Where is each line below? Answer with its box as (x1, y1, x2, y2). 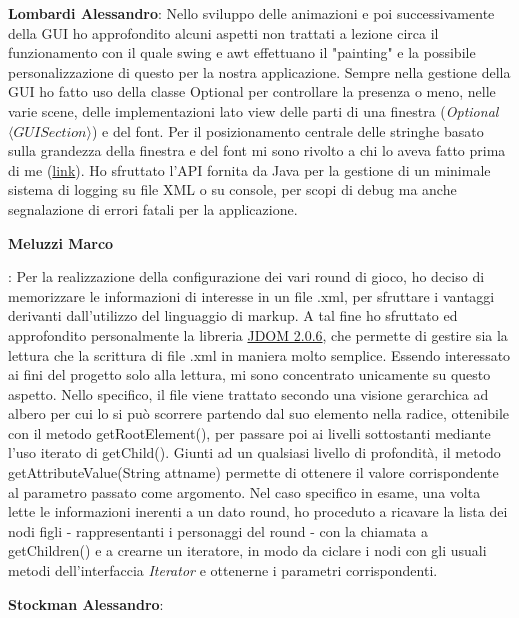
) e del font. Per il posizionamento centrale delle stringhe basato (91, 120, 484, 141)
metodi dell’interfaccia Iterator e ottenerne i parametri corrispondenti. (8, 560, 438, 581)
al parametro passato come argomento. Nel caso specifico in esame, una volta (8, 481, 481, 502)
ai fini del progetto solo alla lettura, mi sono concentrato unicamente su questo (8, 364, 491, 385)
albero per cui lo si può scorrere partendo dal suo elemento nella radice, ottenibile (8, 403, 510, 424)
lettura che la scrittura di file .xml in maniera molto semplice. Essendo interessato (8, 344, 511, 365)
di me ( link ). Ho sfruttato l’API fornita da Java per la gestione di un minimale (8, 159, 491, 180)
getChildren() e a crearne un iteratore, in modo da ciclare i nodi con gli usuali (8, 540, 487, 561)
